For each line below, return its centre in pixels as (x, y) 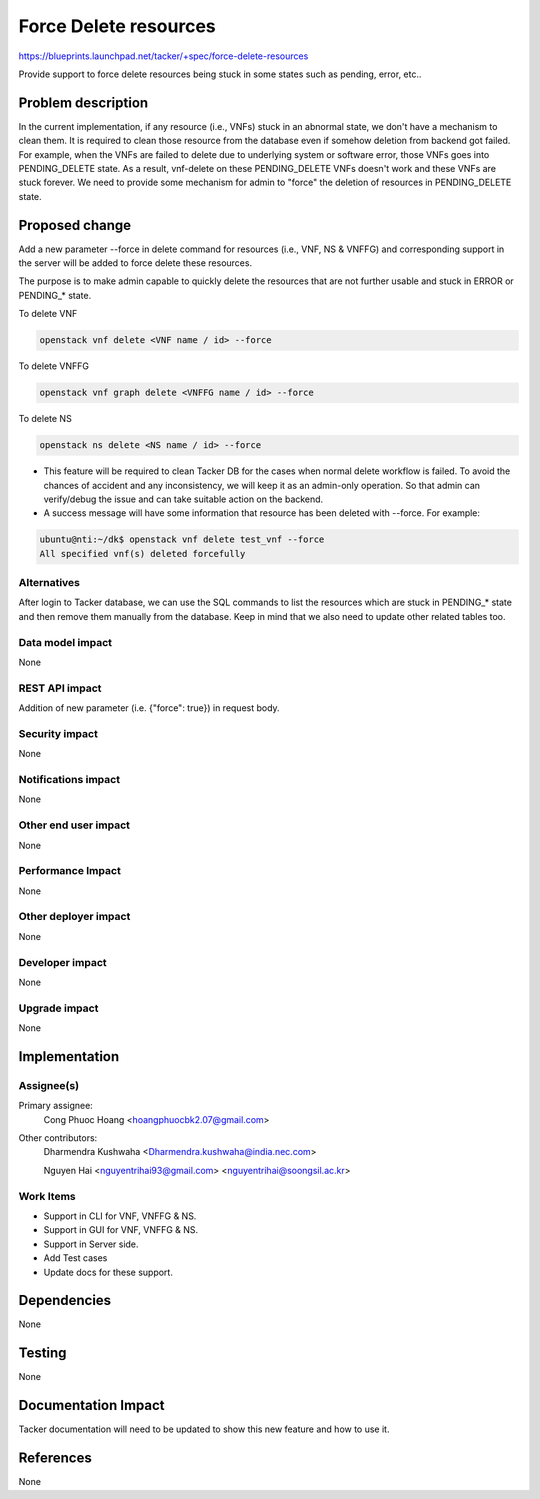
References (55, 1458)
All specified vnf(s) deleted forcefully (142, 553)
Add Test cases (75, 1258)
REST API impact (60, 688)
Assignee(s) (49, 1085)
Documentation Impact (91, 1405)
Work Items (47, 1196)
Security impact (58, 733)
